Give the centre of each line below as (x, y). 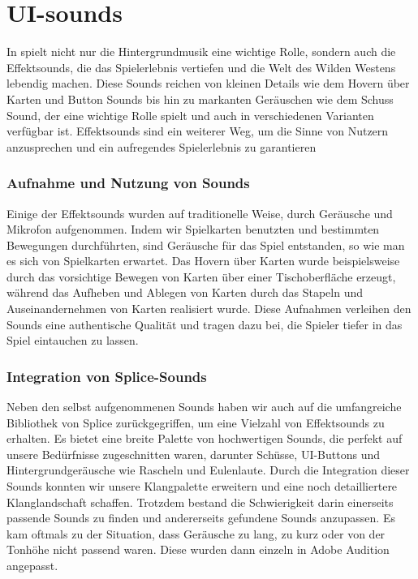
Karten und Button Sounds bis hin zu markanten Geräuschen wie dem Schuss (200, 99)
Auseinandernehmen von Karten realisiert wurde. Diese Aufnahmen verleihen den (209, 309)
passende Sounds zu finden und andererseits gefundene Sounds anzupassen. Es (201, 518)
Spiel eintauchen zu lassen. (73, 340)
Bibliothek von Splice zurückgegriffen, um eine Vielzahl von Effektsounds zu (196, 422)
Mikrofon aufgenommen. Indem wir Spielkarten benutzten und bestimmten (193, 229)
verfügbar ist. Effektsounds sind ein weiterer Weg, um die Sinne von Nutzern (198, 131)
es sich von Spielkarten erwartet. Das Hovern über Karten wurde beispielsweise (203, 261)
